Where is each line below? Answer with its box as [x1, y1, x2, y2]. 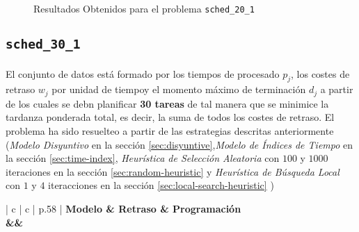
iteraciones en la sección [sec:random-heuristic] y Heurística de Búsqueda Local [6, 164, 340, 179]
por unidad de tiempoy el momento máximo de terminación [51, 82, 306, 97]
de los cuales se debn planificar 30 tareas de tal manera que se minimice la [6, 96, 329, 110]
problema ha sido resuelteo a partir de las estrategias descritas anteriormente [6, 124, 334, 138]
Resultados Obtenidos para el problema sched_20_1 [33, 1, 255, 15]
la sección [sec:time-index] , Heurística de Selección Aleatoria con [6, 151, 280, 165]
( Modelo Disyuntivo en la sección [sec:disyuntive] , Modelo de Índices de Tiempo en [6, 137, 353, 151]
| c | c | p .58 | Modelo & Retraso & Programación [6, 201, 241, 216]
